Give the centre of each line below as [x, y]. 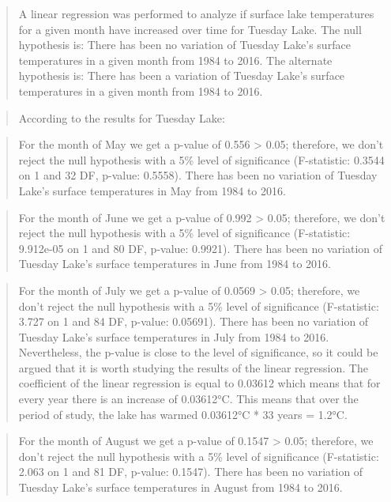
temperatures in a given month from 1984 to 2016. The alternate [175, 60]
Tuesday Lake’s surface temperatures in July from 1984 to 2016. [174, 336]
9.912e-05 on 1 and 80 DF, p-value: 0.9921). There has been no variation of [201, 248]
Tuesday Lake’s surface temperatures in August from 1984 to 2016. [180, 487]
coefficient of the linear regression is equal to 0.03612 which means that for [199, 383]
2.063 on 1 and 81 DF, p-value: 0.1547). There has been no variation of [191, 472]
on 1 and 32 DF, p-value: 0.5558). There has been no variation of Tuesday [198, 175]
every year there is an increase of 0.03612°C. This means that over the [188, 399]
